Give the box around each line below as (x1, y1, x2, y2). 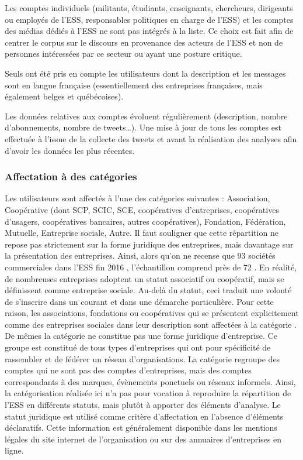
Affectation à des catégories (5, 169, 137, 184)
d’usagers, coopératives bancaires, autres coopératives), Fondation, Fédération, (5, 215, 286, 227)
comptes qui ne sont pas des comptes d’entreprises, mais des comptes (5, 364, 252, 376)
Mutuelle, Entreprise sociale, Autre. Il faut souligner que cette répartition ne (5, 226, 278, 239)
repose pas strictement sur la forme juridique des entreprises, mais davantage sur (5, 238, 294, 250)
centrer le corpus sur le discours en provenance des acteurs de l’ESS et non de (5, 36, 283, 48)
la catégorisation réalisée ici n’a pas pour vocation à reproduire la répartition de (5, 387, 291, 399)
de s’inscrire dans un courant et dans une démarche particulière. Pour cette (5, 295, 274, 307)
